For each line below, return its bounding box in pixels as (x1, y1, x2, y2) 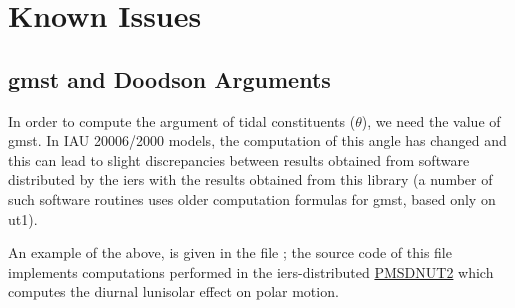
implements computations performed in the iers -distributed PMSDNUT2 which (8, 261, 494, 282)
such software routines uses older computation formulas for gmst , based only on (8, 188, 496, 209)
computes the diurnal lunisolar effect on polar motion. (8, 281, 339, 302)
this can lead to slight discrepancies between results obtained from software (8, 149, 470, 170)
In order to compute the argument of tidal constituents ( (8, 110, 356, 131)
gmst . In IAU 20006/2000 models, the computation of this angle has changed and (8, 130, 507, 151)
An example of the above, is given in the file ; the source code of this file (8, 242, 452, 263)
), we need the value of (361, 110, 501, 131)
